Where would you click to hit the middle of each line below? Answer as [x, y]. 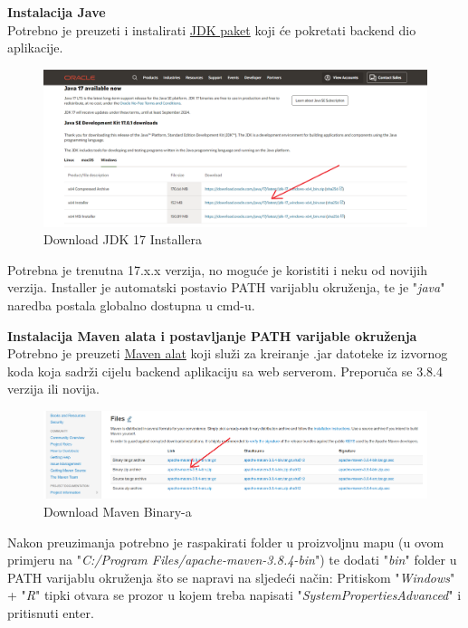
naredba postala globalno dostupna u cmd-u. [131, 305]
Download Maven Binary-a [118, 512]
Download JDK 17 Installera [123, 239]
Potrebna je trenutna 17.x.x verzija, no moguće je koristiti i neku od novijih [218, 269]
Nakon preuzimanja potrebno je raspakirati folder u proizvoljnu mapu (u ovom [226, 542]
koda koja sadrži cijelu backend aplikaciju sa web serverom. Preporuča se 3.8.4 [225, 371]
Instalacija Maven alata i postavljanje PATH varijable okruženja [212, 335]
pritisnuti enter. [51, 612]
